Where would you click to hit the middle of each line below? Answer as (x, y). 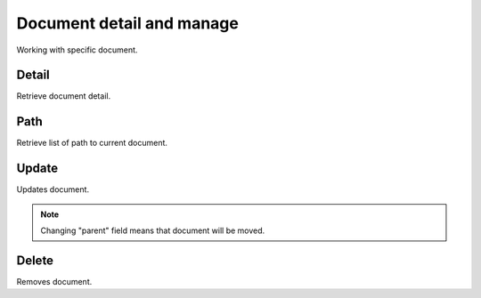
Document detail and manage (128, 23)
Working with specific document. (77, 50)
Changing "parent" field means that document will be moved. (153, 230)
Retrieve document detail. (64, 96)
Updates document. (53, 189)
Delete (35, 260)
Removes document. (54, 281)
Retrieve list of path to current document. (92, 143)
